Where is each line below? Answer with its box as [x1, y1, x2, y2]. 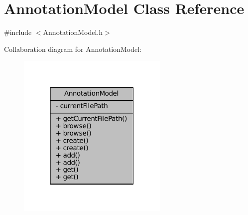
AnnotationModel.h [43, 27, 103, 37]
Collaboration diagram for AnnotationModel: [4, 43, 141, 54]
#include [4, 27, 32, 37]
